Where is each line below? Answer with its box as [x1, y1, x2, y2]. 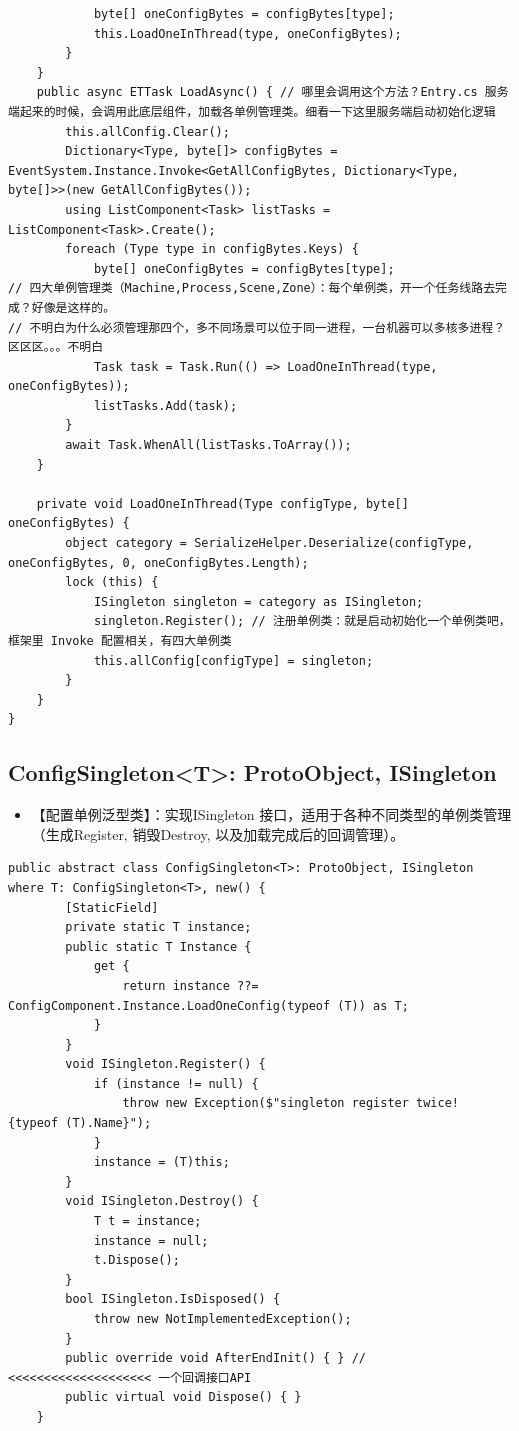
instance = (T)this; [93, 1155, 230, 1170]
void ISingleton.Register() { [65, 1057, 266, 1072]
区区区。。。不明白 [8, 340, 104, 355]
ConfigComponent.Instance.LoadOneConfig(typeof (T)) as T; [8, 998, 409, 1013]
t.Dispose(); [93, 1253, 180, 1268]
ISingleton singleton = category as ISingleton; [93, 594, 424, 609]
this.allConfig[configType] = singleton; [93, 653, 374, 668]
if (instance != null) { [93, 1076, 259, 1091]
